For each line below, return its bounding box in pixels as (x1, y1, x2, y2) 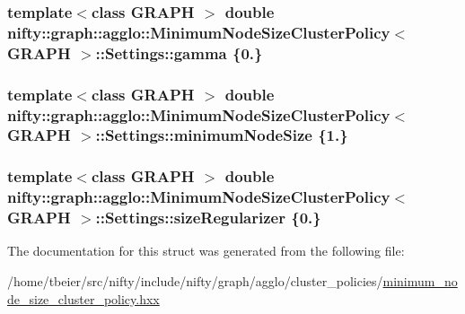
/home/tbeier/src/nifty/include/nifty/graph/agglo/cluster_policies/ (7, 272, 383, 291)
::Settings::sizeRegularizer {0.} (95, 206, 321, 229)
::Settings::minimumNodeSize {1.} (95, 124, 348, 146)
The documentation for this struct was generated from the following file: (7, 241, 405, 260)
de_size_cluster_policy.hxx (7, 289, 160, 308)
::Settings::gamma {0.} (95, 41, 263, 64)
